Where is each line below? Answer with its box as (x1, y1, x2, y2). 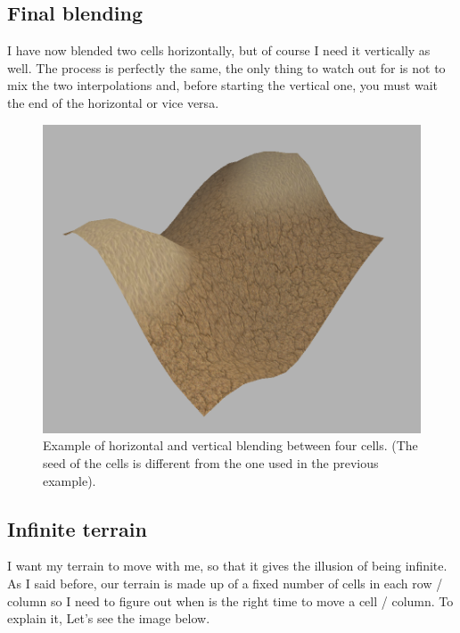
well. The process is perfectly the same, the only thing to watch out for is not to (7, 58, 446, 77)
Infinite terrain (7, 514, 147, 542)
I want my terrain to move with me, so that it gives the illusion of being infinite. (7, 556, 448, 575)
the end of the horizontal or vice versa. (7, 93, 219, 111)
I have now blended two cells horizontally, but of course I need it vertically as (7, 41, 431, 60)
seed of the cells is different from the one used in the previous (43, 454, 379, 473)
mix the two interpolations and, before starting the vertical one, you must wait (7, 76, 438, 95)
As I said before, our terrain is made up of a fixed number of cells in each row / (7, 574, 443, 593)
